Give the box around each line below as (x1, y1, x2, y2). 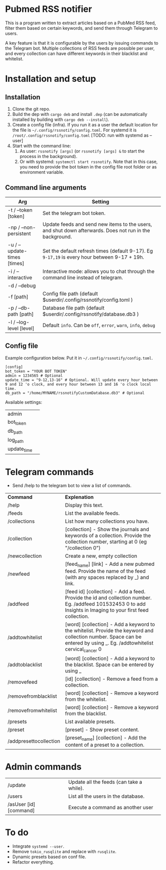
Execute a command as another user (68, 804, 153, 811)
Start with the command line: (12, 143, 71, 149)
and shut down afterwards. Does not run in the (42, 227, 150, 234)
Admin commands (5, 761, 82, 772)
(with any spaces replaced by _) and (65, 574, 149, 581)
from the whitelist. (65, 696, 107, 703)
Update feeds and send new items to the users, (42, 220, 152, 227)
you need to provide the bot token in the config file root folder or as (19, 163, 157, 169)
